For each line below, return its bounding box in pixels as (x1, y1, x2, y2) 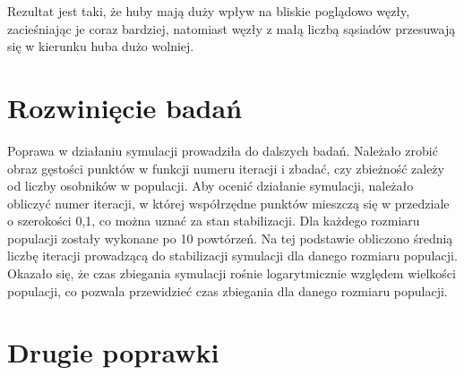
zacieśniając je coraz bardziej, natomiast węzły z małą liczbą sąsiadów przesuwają (7, 19, 456, 38)
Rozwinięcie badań (7, 89, 243, 125)
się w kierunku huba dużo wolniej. (7, 37, 194, 55)
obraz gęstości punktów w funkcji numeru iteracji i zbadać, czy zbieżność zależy (7, 158, 444, 177)
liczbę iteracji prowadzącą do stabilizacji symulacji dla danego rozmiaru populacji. (7, 246, 458, 265)
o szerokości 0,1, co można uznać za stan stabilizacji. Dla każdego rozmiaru (7, 211, 420, 230)
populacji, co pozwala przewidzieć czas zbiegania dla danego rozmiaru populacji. (7, 281, 448, 300)
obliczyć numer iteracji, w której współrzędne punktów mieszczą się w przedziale (7, 193, 450, 212)
